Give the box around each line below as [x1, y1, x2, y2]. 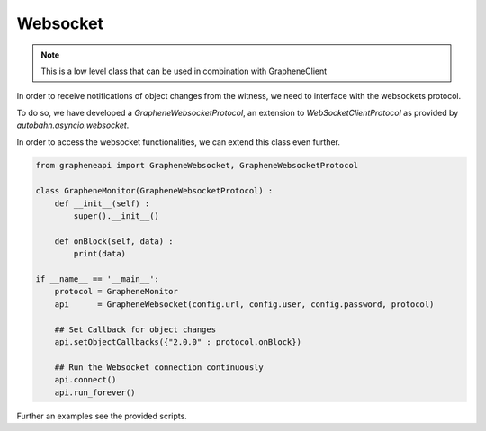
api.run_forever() [54, 387, 136, 398]
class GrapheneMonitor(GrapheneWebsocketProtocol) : [35, 185, 274, 196]
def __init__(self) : [54, 198, 150, 209]
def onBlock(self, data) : [54, 236, 175, 247]
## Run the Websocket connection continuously [54, 362, 265, 373]
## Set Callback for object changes [54, 324, 216, 335]
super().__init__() [73, 211, 159, 221]
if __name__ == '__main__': [35, 274, 159, 283]
